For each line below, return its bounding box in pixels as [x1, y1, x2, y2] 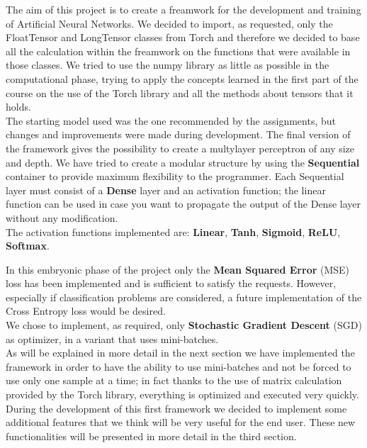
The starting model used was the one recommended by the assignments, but [6, 113, 336, 128]
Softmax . [6, 238, 50, 253]
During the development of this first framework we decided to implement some [6, 401, 347, 415]
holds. [6, 99, 31, 114]
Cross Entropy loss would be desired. [6, 303, 166, 318]
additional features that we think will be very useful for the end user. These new [6, 415, 356, 430]
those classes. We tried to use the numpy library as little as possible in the [6, 57, 329, 72]
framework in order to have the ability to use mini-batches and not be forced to [6, 359, 351, 374]
